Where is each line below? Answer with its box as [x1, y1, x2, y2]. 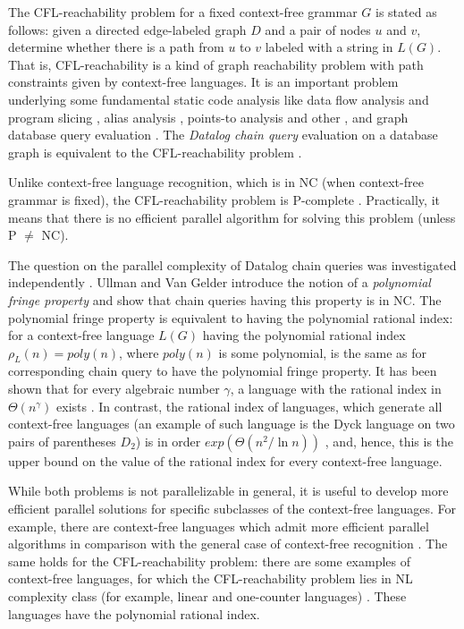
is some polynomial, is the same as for [218, 343, 427, 361]
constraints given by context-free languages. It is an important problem [8, 72, 399, 91]
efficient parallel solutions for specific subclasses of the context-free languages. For [8, 499, 457, 518]
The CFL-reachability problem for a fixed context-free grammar [8, 3, 358, 21]
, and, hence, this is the [325, 431, 454, 450]
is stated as [375, 3, 437, 21]
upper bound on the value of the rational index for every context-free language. [8, 451, 443, 470]
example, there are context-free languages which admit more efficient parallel [8, 516, 429, 535]
